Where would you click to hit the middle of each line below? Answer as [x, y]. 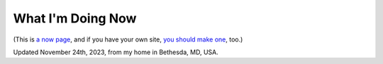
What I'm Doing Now [75, 18]
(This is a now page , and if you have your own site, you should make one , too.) [128, 39]
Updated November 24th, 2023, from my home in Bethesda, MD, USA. [116, 52]
